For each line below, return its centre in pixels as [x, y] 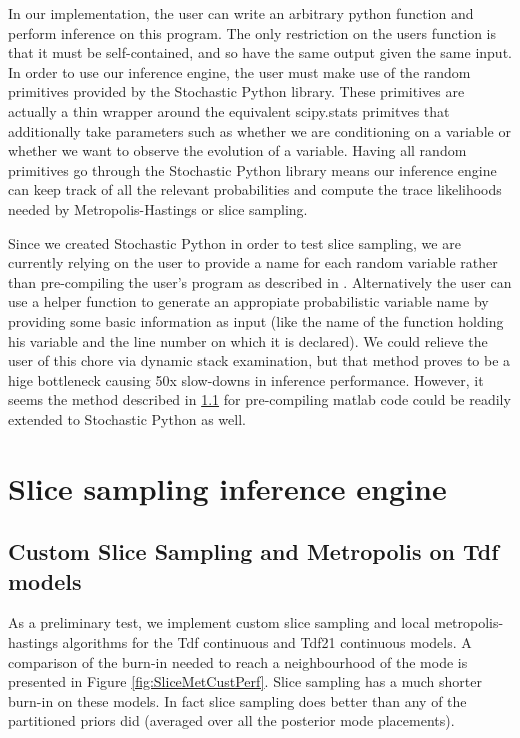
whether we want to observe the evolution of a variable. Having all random [237, 150]
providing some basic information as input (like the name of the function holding [256, 320]
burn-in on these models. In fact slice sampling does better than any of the [237, 700]
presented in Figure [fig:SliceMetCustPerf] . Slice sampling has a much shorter [245, 681]
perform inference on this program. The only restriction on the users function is [252, 32]
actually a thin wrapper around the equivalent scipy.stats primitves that [229, 110]
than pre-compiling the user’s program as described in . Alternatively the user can [260, 281]
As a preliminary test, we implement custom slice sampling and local [219, 622]
